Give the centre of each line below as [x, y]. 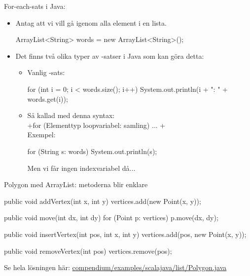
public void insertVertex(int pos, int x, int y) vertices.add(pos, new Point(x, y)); [125, 234]
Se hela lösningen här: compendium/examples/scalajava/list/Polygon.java [115, 267]
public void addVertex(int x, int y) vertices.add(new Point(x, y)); [103, 201]
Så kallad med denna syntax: [71, 115]
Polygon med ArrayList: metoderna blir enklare [76, 184]
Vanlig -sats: [46, 72]
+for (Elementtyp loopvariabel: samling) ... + [96, 125]
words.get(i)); [48, 99]
